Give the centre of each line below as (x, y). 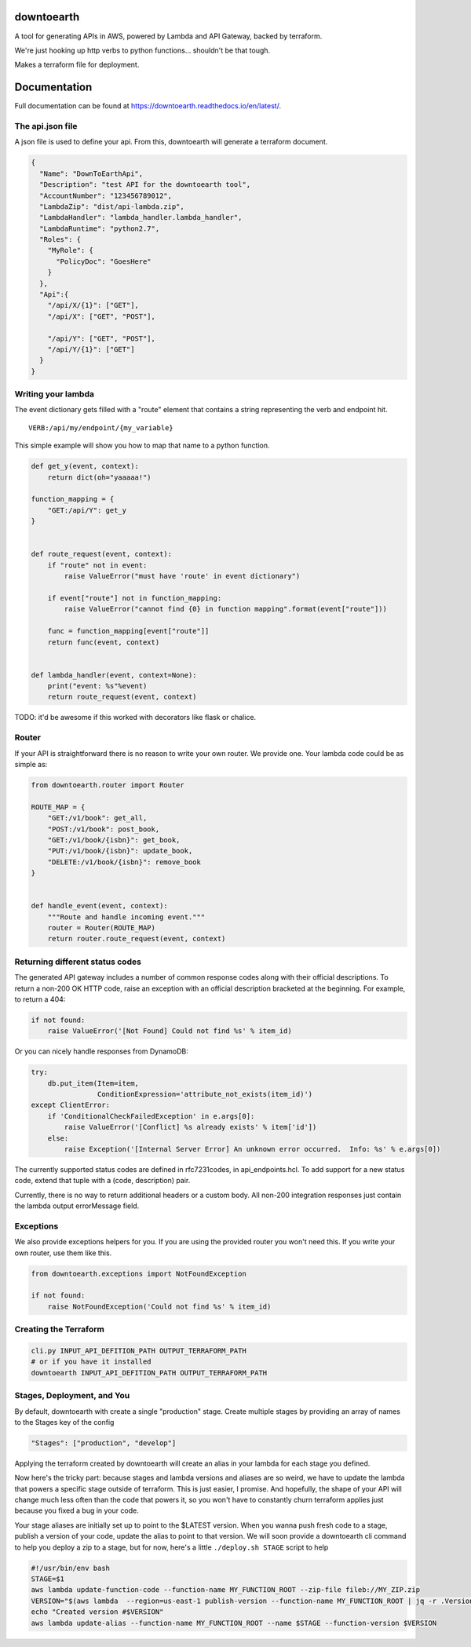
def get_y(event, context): (85, 466)
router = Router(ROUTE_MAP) (102, 928)
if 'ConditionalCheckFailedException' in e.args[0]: (151, 1116)
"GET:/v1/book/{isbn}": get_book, (114, 840)
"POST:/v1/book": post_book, (104, 829)
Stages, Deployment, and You (72, 1396)
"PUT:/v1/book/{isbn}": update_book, (120, 851)
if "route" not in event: (97, 565)
